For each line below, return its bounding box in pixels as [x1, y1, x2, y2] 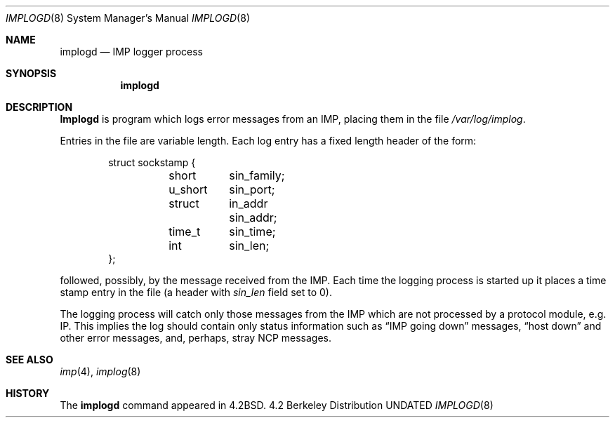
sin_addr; [229, 210, 277, 224]
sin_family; [229, 168, 285, 182]
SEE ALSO [6, 354, 53, 365]
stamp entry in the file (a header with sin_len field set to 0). [60, 286, 332, 298]
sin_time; [229, 224, 276, 239]
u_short [168, 182, 208, 196]
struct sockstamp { [108, 156, 196, 168]
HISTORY [6, 387, 50, 399]
